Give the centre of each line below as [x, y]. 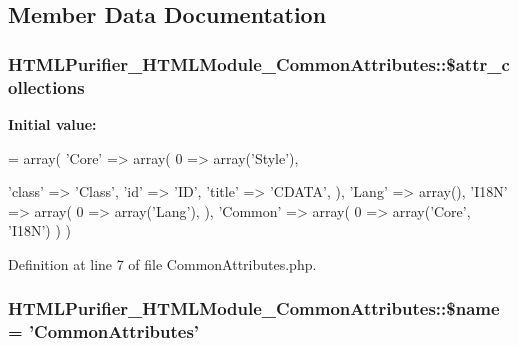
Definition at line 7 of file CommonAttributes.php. [162, 263]
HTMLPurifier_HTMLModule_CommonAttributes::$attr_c [259, 63]
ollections [46, 86]
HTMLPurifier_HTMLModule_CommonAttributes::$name [254, 308]
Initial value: [52, 123]
